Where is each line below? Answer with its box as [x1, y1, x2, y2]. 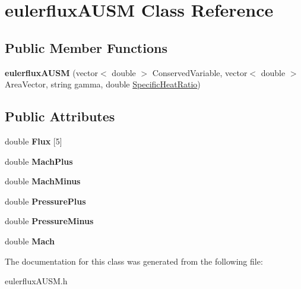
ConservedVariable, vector [152, 66, 248, 78]
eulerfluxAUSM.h [5, 275, 68, 287]
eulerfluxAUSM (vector [5, 66, 99, 78]
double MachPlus [5, 155, 73, 167]
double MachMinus [5, 175, 81, 187]
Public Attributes [5, 107, 115, 125]
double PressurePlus [5, 194, 86, 207]
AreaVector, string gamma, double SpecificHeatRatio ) [5, 78, 201, 90]
